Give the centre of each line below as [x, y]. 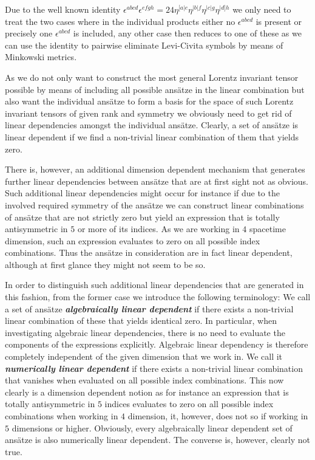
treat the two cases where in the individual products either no [120, 21]
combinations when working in [62, 416]
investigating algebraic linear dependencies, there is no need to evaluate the [145, 332]
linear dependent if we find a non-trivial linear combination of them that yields [152, 136]
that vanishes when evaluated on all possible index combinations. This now [144, 380]
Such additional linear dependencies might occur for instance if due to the [142, 193]
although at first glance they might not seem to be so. [105, 264]
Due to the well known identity [63, 9]
